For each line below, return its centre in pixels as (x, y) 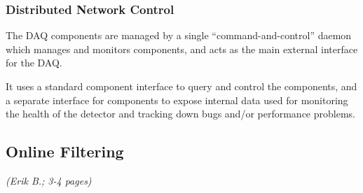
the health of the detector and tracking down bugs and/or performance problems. (180, 114)
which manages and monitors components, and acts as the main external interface (182, 49)
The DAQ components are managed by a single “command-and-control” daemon (179, 35)
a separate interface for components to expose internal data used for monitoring (177, 100)
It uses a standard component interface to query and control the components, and (181, 86)
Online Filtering (65, 151)
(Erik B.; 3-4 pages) (49, 180)
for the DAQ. (34, 63)
